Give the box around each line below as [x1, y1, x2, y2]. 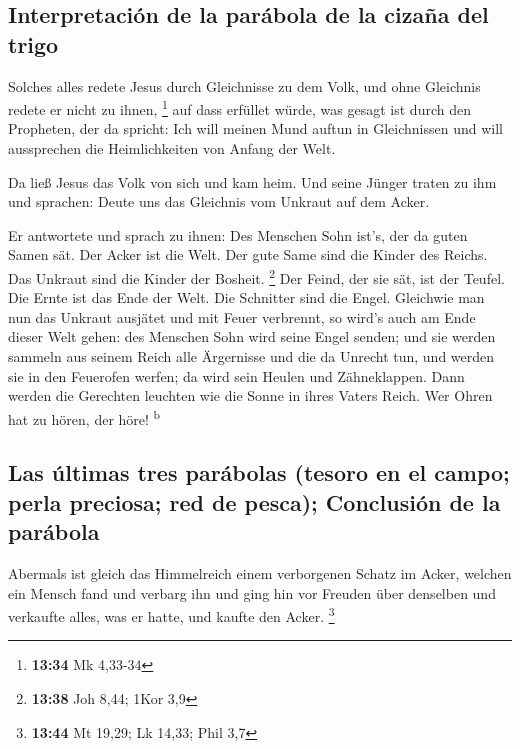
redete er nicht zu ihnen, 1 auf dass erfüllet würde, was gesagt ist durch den [8, 96, 471, 119]
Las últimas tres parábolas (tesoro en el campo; [8, 457, 510, 488]
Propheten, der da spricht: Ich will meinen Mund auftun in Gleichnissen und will [8, 118, 503, 139]
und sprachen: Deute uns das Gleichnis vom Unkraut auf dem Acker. [8, 191, 430, 212]
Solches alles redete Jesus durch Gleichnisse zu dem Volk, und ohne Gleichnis [8, 75, 481, 96]
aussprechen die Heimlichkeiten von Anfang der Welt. [8, 138, 336, 159]
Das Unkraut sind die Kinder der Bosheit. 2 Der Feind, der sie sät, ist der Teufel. [8, 265, 505, 288]
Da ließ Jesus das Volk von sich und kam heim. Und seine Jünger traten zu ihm [8, 171, 497, 192]
